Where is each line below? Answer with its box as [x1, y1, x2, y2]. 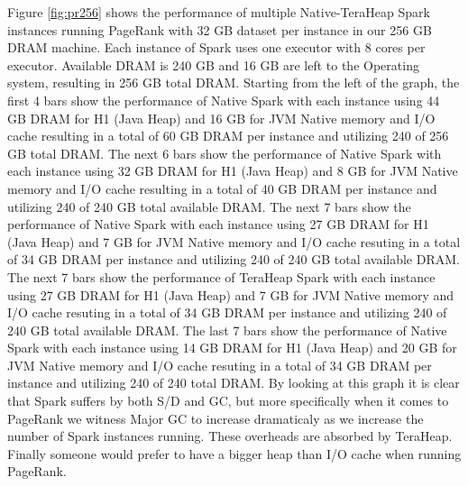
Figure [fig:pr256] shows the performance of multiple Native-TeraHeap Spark [7, 3, 430, 21]
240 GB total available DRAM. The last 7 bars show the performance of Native [7, 320, 447, 339]
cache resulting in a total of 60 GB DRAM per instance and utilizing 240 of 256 [7, 126, 449, 145]
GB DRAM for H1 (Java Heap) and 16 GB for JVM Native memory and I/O [7, 108, 436, 127]
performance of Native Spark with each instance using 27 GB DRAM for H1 [7, 215, 429, 234]
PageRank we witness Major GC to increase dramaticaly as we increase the [7, 408, 424, 427]
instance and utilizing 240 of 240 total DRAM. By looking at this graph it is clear [7, 373, 460, 392]
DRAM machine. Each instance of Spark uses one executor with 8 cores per [7, 38, 426, 57]
